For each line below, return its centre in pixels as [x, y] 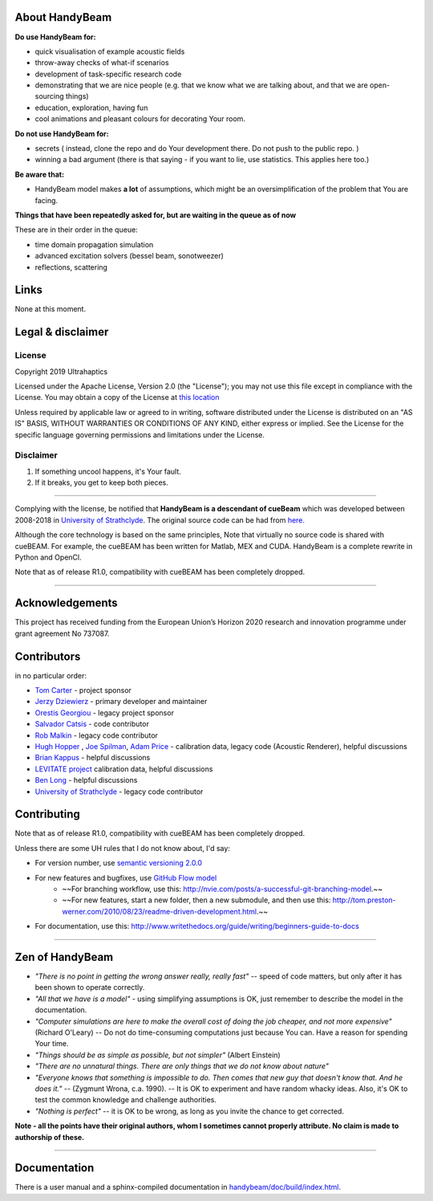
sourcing [49, 96]
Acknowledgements [66, 603]
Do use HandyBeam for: [55, 37]
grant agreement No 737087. [62, 633]
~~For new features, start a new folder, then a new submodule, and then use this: [196, 900]
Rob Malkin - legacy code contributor [96, 735]
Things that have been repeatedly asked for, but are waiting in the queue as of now [156, 215]
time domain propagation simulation [94, 244]
